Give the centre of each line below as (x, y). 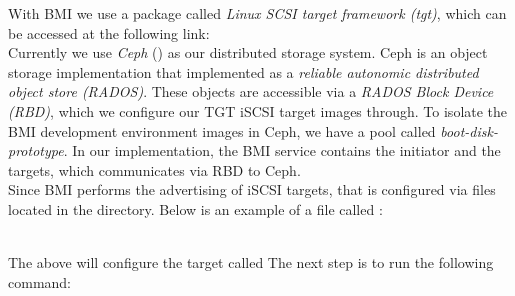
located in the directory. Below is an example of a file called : (195, 208)
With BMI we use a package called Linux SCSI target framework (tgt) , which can (257, 13)
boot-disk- (469, 130)
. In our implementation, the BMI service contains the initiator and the (282, 150)
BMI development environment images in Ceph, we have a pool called (222, 130)
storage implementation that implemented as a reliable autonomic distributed (243, 71)
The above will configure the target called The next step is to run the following (251, 262)
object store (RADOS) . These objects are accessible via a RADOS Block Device (251, 91)
